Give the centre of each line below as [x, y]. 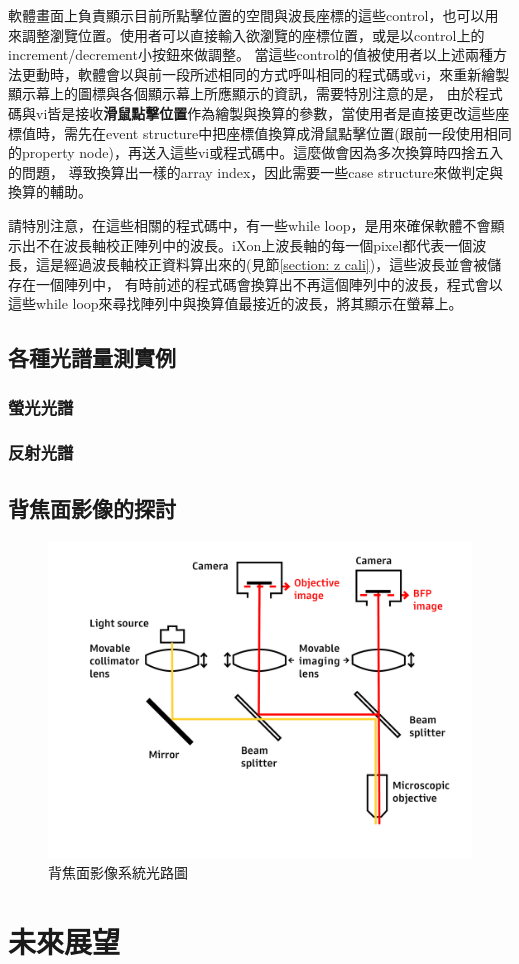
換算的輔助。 [50, 191]
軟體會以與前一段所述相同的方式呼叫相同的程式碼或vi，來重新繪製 [293, 73]
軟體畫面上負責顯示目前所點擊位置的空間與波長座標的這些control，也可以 [246, 15]
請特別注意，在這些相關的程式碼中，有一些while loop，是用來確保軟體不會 [249, 224]
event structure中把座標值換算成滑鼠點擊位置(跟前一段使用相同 [308, 132]
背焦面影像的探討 [92, 507]
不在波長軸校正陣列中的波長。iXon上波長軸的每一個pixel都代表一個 [254, 244]
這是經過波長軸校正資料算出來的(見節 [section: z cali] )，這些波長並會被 [261, 264]
